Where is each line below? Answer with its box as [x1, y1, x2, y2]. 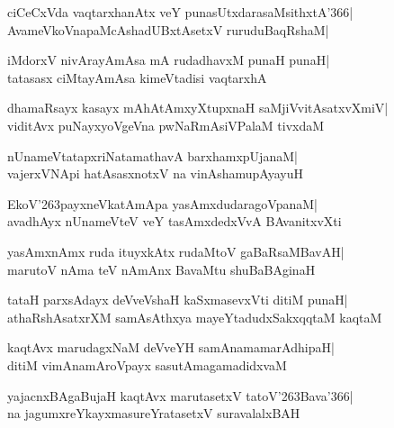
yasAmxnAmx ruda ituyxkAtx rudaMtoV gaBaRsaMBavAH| [7, 241, 345, 260]
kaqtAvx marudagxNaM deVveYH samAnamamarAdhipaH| [7, 338, 335, 357]
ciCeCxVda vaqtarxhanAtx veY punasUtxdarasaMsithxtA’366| [7, 3, 354, 21]
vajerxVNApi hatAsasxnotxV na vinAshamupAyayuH [7, 164, 303, 183]
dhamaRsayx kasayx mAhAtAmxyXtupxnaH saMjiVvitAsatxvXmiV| [7, 98, 389, 117]
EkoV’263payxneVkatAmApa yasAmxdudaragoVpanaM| [7, 194, 318, 213]
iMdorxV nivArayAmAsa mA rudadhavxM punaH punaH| [7, 50, 330, 69]
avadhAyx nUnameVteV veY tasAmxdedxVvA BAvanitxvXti [7, 212, 342, 231]
